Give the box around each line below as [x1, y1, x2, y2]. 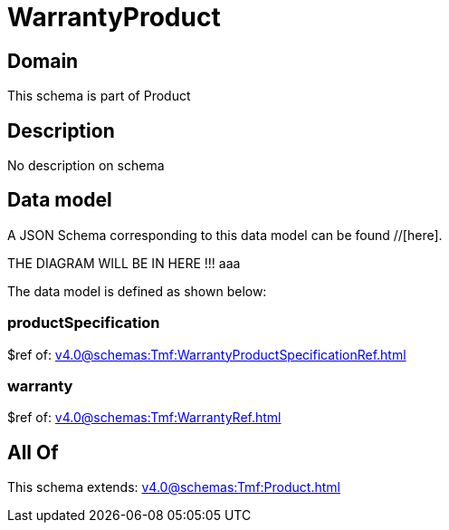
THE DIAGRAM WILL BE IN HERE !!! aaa [7, 255, 241, 271]
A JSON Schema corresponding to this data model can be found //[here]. [7, 226, 443, 243]
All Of [7, 440, 59, 464]
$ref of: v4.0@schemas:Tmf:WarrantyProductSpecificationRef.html [7, 346, 406, 362]
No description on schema [7, 158, 165, 174]
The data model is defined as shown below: [7, 283, 267, 299]
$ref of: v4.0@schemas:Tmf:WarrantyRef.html [7, 410, 282, 426]
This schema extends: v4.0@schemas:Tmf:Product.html [7, 479, 340, 496]
